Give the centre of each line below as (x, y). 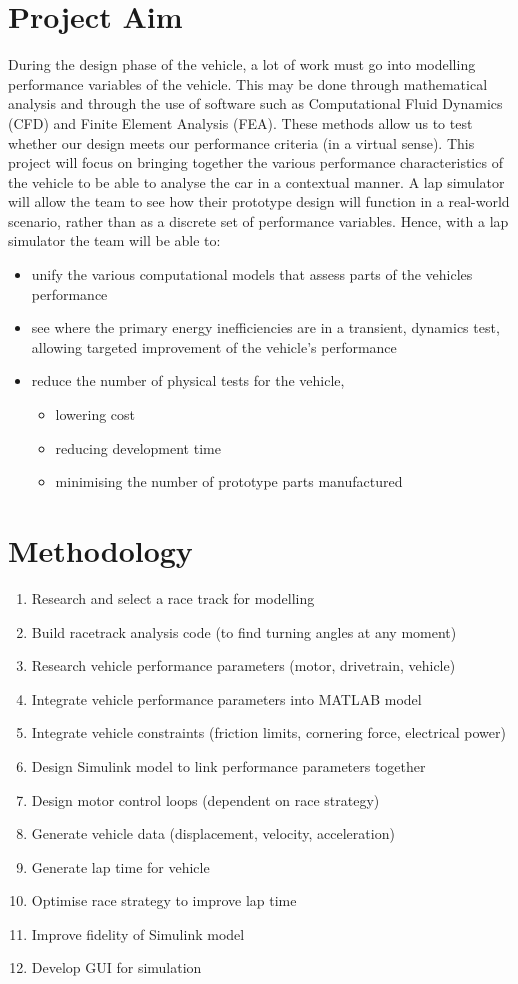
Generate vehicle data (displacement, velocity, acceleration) (213, 833)
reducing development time (138, 447)
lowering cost (95, 414)
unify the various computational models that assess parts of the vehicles (252, 274)
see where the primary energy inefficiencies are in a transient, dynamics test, (265, 327)
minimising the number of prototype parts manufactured (229, 481)
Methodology (100, 550)
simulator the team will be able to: (114, 240)
